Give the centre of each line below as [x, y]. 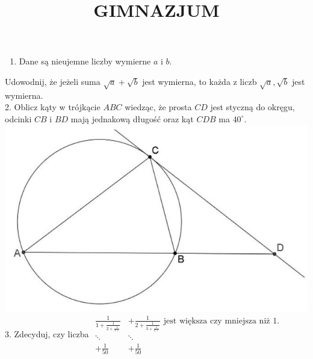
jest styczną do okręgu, [253, 107]
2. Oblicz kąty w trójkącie [53, 107]
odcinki [18, 118]
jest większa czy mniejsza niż [217, 321]
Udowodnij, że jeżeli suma [53, 81]
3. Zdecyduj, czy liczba [47, 333]
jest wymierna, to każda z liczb [200, 81]
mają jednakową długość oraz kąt [132, 118]
